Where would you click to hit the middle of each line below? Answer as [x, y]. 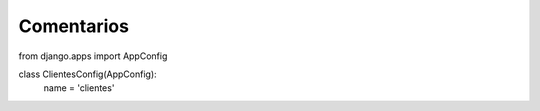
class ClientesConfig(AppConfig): [87, 74]
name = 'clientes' [79, 88]
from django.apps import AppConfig [93, 56]
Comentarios [74, 26]
